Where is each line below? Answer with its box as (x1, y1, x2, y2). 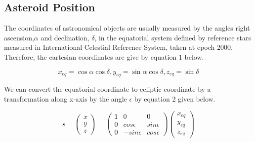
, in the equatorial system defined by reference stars (94, 32, 251, 42)
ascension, (4, 32, 34, 42)
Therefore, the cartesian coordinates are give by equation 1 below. (4, 51, 204, 62)
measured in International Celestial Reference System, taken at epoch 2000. (4, 42, 233, 52)
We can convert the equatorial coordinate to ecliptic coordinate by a (4, 84, 211, 94)
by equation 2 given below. (134, 93, 215, 104)
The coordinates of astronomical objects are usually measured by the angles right (4, 23, 250, 33)
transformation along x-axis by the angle (4, 93, 127, 104)
